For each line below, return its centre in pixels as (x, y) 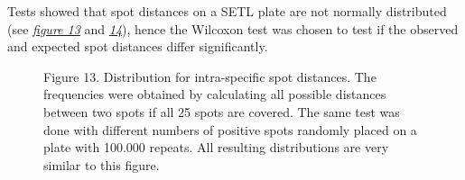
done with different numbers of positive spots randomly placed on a (230, 129)
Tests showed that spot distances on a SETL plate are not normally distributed (227, 11)
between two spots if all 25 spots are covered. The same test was (222, 111)
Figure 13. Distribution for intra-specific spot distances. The (210, 76)
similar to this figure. (102, 164)
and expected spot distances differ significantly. (138, 46)
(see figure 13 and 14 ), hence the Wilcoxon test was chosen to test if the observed (233, 28)
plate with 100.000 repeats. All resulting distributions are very (216, 147)
